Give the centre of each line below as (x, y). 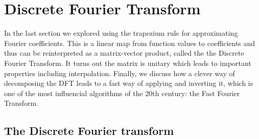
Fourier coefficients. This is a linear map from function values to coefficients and (130, 43)
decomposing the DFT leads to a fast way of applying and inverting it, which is (129, 83)
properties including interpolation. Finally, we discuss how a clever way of (120, 73)
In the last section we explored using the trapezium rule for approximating (121, 33)
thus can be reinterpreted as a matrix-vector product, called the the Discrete (124, 53)
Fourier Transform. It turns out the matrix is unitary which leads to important (128, 63)
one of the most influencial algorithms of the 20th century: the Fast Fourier (122, 93)
